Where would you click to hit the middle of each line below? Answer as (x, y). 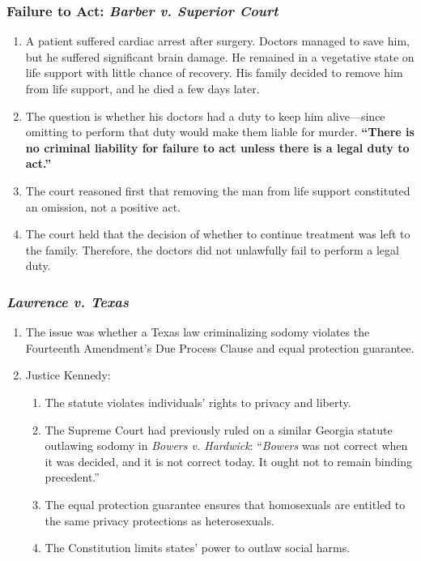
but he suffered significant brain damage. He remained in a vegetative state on (220, 56)
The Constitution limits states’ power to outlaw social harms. (198, 548)
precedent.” (72, 477)
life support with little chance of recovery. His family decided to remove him (214, 73)
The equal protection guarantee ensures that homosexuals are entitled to (225, 504)
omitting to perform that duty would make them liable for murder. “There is (220, 132)
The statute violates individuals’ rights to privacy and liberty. (198, 402)
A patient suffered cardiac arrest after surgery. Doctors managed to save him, (217, 41)
